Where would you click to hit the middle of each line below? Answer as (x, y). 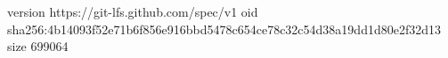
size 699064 (38, 46)
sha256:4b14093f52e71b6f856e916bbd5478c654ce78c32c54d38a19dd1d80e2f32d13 (224, 29)
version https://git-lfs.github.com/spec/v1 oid (133, 11)
